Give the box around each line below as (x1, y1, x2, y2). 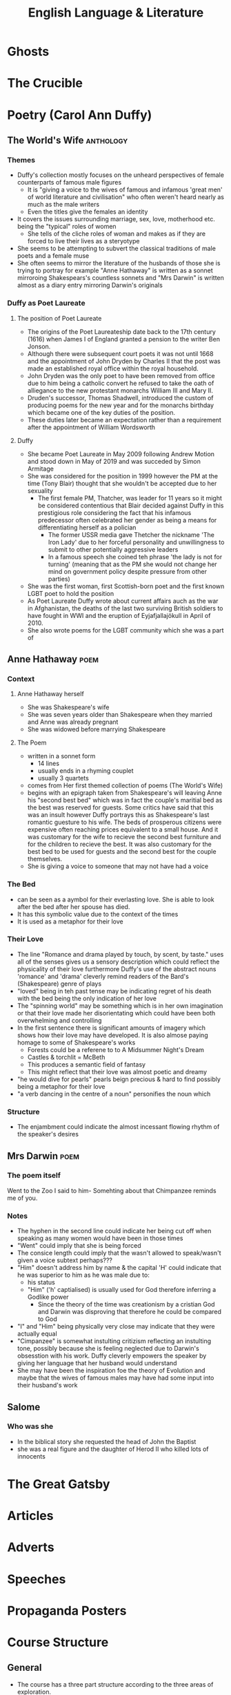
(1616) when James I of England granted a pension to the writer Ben (27, 335, 221, 343)
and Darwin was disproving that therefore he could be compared (37, 1308, 222, 1316)
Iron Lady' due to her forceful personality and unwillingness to (48, 538, 225, 546)
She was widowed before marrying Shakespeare (27, 725, 166, 733)
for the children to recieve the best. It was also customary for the (27, 840, 212, 848)
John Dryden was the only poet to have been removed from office (27, 371, 215, 380)
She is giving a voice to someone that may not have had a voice (27, 862, 209, 870)
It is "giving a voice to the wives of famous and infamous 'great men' (27, 185, 223, 194)
